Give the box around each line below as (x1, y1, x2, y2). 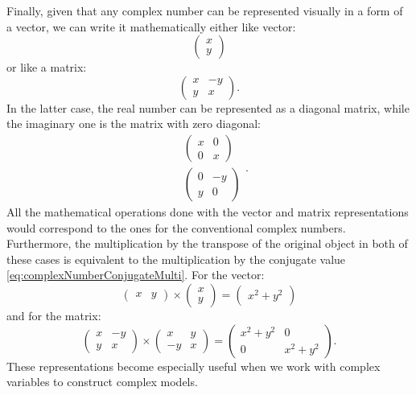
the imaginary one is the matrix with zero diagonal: (6, 115, 261, 132)
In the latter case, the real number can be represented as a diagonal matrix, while (6, 99, 410, 116)
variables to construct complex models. (6, 373, 198, 390)
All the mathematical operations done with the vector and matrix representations (6, 204, 409, 220)
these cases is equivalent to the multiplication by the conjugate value (6, 250, 346, 267)
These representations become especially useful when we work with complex (6, 357, 381, 374)
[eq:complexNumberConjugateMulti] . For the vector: (6, 266, 265, 283)
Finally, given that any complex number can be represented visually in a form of (6, 2, 403, 19)
